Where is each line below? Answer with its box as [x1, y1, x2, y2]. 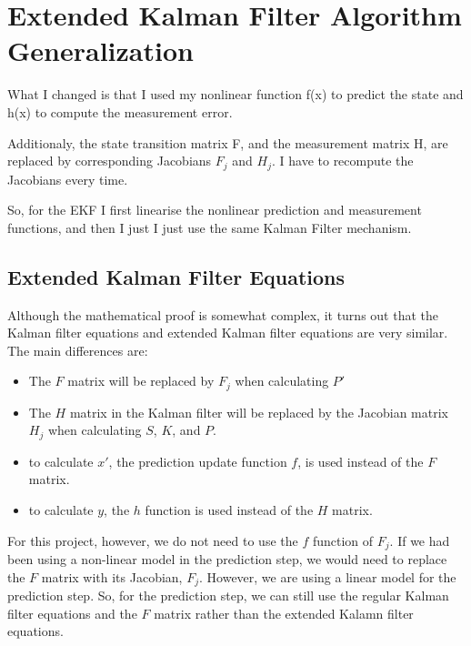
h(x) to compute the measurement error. [7, 102, 233, 121]
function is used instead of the [145, 500, 314, 519]
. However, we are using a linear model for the [199, 567, 456, 586]
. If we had [389, 530, 450, 550]
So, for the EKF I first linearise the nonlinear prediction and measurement [7, 200, 422, 219]
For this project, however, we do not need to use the [7, 530, 298, 550]
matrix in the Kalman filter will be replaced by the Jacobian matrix [69, 402, 448, 421]
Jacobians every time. [7, 169, 128, 188]
